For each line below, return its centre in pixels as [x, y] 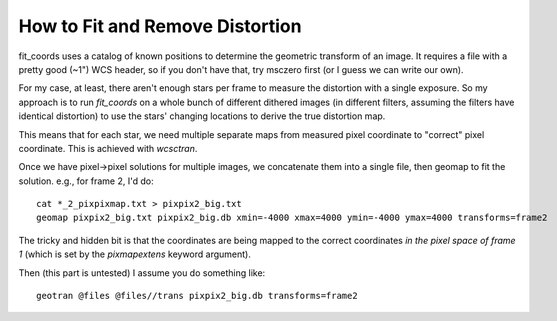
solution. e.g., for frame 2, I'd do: [86, 181]
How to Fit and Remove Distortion [160, 26]
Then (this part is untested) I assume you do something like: [142, 272]
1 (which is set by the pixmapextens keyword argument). [135, 254]
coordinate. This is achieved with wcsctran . [108, 148]
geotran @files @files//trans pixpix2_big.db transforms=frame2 [197, 296]
